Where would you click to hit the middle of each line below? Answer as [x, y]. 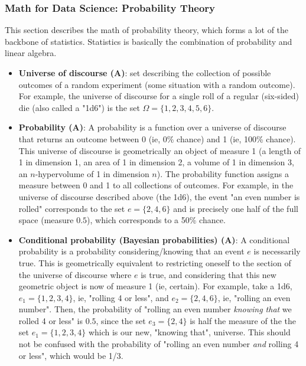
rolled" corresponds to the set [72, 208]
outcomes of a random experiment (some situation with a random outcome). [157, 84]
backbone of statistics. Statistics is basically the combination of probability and [149, 41]
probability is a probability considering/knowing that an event [131, 251]
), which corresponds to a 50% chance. [156, 220]
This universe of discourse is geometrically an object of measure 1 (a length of [160, 150]
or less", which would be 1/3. [71, 355]
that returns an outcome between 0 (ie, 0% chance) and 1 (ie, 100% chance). [157, 138]
